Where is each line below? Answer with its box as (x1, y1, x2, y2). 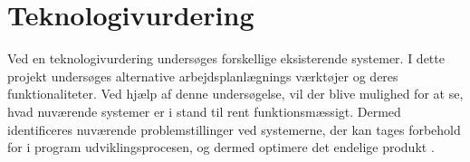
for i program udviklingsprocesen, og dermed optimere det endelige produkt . (7, 138, 435, 157)
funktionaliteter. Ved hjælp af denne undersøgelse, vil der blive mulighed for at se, (7, 84, 464, 103)
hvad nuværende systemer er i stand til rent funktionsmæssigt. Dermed (7, 101, 401, 120)
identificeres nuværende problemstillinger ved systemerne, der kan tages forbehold (7, 119, 461, 138)
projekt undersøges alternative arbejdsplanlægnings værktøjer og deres (7, 66, 398, 85)
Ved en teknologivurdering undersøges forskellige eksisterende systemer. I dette (7, 49, 445, 68)
